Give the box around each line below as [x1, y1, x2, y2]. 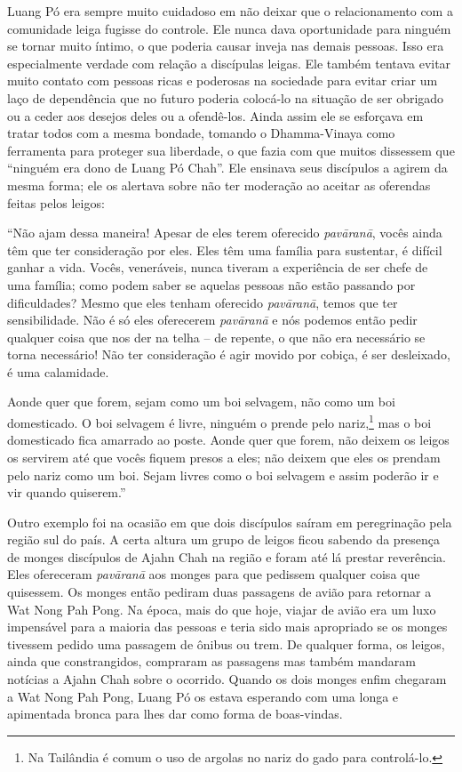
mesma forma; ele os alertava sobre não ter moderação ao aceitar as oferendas [7, 175, 431, 194]
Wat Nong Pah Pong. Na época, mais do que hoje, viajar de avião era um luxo [7, 599, 436, 618]
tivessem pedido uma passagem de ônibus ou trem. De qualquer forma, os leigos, [7, 634, 445, 653]
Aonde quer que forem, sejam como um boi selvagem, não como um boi [7, 392, 395, 411]
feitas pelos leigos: [7, 193, 105, 212]
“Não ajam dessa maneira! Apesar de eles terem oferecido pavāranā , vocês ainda [7, 223, 442, 242]
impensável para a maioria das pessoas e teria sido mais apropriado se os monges [7, 617, 448, 636]
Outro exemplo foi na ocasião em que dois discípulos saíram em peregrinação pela [7, 512, 452, 531]
